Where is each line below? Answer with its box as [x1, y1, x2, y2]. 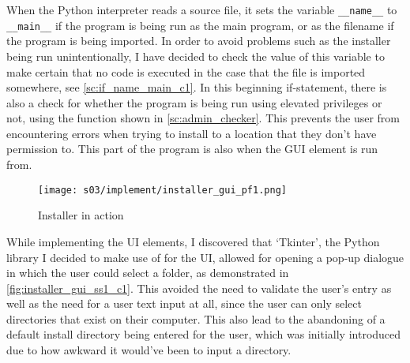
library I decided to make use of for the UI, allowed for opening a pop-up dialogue [6, 249, 404, 265]
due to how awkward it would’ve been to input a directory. [6, 342, 292, 358]
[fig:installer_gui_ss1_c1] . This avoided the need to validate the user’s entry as [6, 279, 392, 296]
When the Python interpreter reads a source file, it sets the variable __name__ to [6, 2, 397, 17]
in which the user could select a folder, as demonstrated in [6, 264, 289, 281]
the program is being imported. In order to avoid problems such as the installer [6, 32, 391, 49]
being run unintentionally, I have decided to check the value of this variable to [6, 47, 385, 64]
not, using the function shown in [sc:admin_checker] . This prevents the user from [6, 110, 401, 126]
